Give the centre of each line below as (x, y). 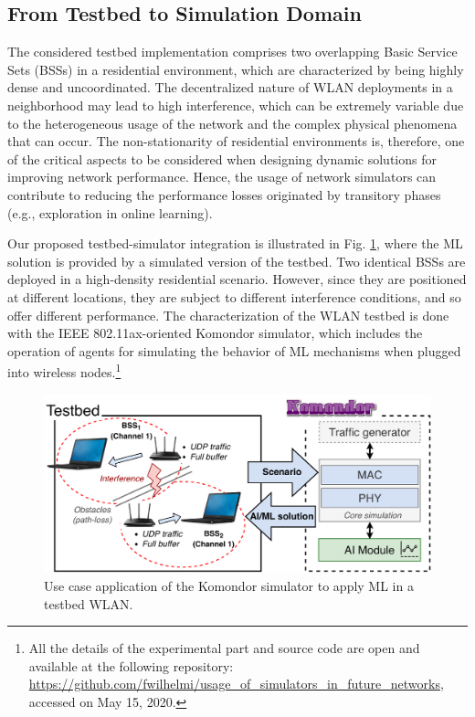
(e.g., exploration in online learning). (110, 212)
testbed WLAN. (89, 603)
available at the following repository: (131, 665)
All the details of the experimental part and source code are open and (224, 648)
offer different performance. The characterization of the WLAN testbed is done (228, 315)
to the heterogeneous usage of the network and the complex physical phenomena (232, 123)
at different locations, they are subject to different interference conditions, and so (234, 296)
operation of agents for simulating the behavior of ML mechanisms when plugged (234, 350)
